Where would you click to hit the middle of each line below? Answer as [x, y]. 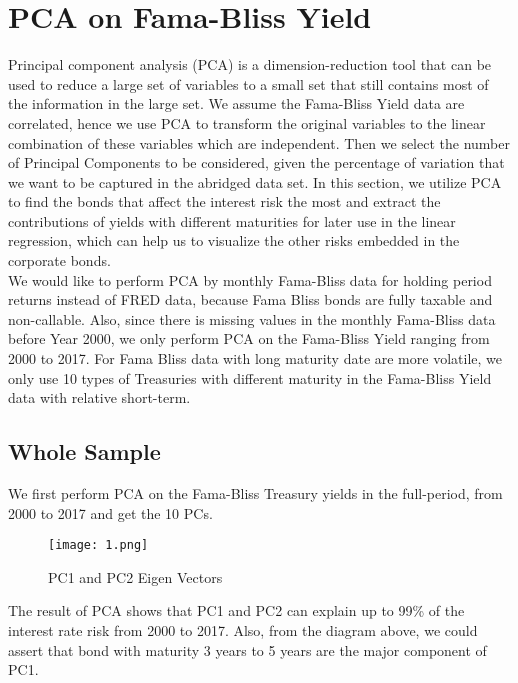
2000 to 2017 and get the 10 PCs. [110, 512]
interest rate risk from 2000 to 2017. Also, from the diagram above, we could [243, 630]
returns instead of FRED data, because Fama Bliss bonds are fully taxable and [250, 299]
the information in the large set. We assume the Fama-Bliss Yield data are [236, 103]
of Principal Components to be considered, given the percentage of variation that [256, 162]
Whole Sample [84, 451]
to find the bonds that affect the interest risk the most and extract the [224, 201]
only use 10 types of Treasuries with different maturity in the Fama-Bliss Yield [250, 377]
